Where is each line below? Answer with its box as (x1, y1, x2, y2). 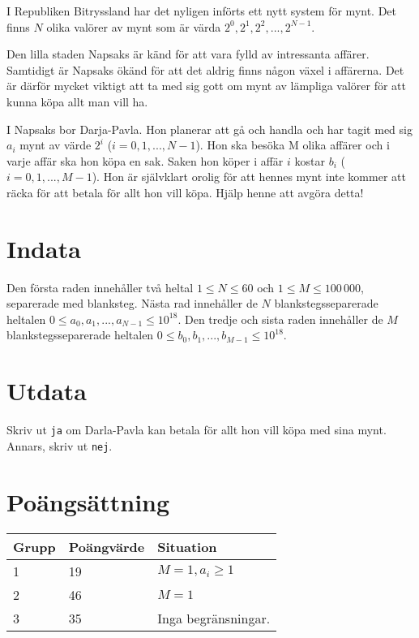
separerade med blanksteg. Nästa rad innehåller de (6, 295, 258, 312)
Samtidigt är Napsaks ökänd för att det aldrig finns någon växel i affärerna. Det (6, 61, 404, 78)
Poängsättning (6, 485, 170, 518)
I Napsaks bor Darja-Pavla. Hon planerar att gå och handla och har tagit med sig (6, 120, 413, 137)
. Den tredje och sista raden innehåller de (177, 310, 383, 327)
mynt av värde (19, 136, 92, 153)
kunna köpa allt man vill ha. (6, 93, 148, 110)
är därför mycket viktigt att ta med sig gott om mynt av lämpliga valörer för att (6, 77, 407, 94)
